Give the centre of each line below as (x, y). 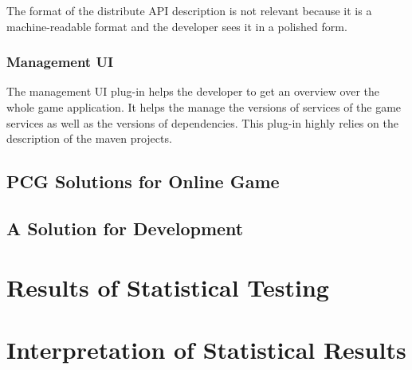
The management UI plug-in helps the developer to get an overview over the (193, 91)
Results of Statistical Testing (168, 287)
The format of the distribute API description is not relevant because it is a (189, 10)
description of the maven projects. (89, 138)
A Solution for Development (125, 228)
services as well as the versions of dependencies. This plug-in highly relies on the (202, 122)
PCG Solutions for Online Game (143, 181)
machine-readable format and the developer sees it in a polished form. (177, 26)
